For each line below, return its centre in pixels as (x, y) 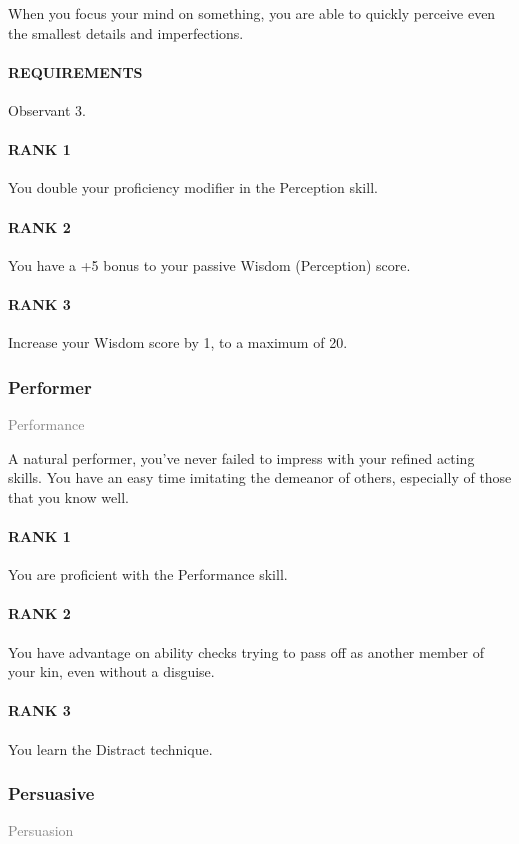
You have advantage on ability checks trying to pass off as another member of (246, 651)
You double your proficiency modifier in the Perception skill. (193, 187)
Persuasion (41, 830)
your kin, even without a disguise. (111, 671)
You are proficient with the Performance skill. (148, 574)
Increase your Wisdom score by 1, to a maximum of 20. (178, 342)
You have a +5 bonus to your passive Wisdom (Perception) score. (209, 264)
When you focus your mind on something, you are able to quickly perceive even (252, 13)
